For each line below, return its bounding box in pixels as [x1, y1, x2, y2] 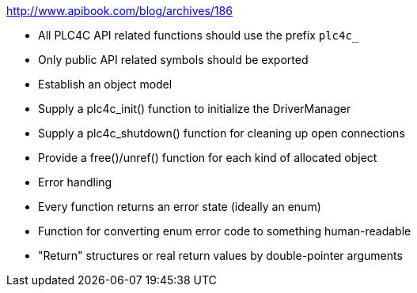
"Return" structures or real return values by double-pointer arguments [38, 249, 403, 262]
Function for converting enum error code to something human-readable [38, 224, 411, 238]
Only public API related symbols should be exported [38, 53, 309, 66]
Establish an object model [38, 77, 172, 91]
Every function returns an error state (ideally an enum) [38, 200, 321, 213]
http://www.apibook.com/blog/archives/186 [6, 4, 233, 17]
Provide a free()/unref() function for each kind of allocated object [38, 151, 377, 164]
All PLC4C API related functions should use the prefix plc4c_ [38, 28, 359, 42]
